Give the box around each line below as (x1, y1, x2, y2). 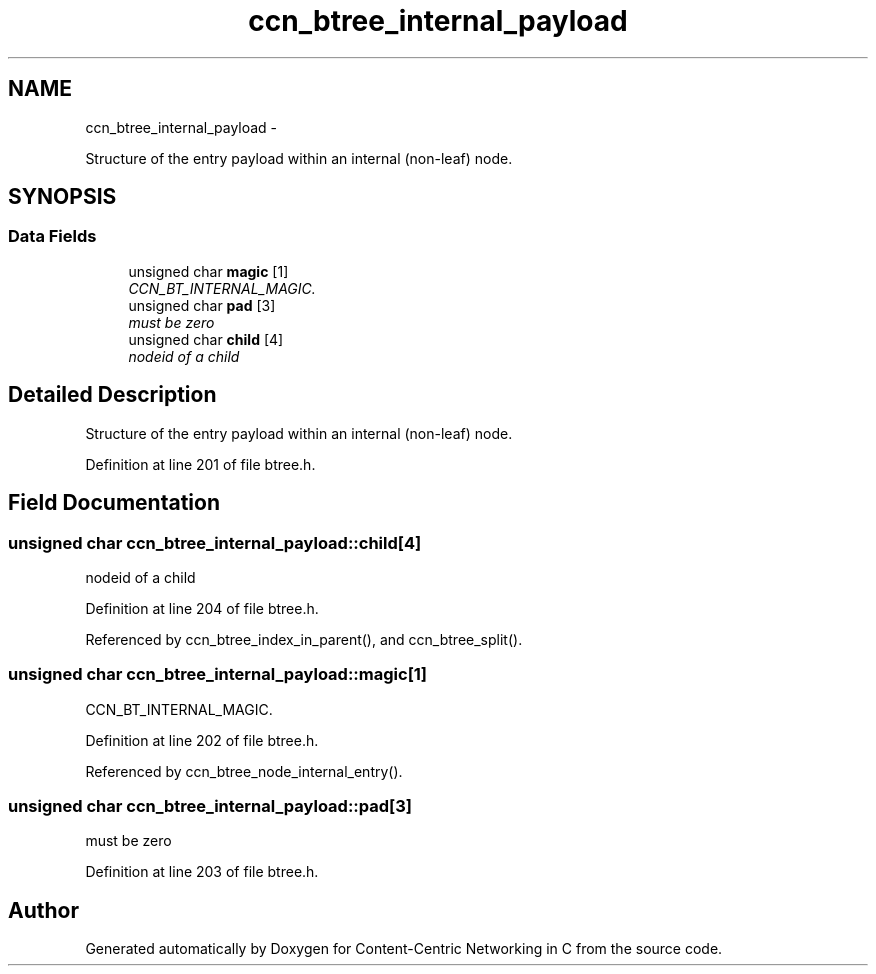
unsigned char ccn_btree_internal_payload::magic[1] (8, 664, 428, 685)
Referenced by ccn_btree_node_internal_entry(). (85, 762, 403, 780)
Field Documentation (8, 490, 220, 516)
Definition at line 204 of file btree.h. (85, 599, 319, 617)
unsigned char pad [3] (128, 296, 276, 314)
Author (8, 897, 79, 923)
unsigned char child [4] (128, 330, 284, 348)
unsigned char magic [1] (128, 262, 289, 280)
